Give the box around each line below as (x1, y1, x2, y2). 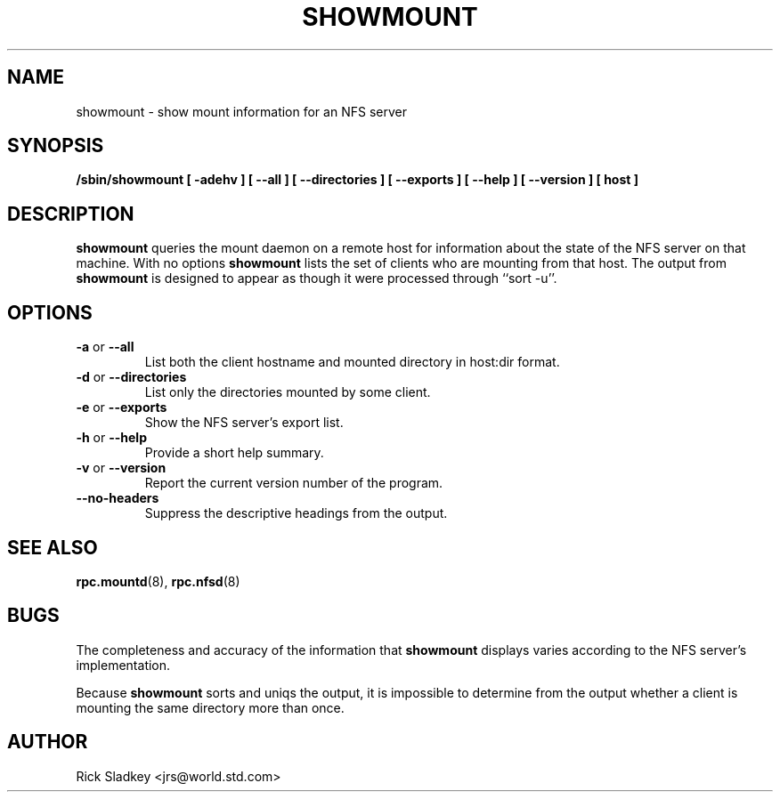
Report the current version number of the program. (144, 475, 443, 491)
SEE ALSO (7, 536, 98, 559)
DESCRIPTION (7, 202, 134, 225)
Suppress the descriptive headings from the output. (144, 505, 448, 521)
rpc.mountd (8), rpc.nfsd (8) (76, 573, 240, 589)
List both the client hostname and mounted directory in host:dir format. (144, 354, 560, 370)
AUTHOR (7, 730, 88, 754)
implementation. (76, 657, 171, 673)
